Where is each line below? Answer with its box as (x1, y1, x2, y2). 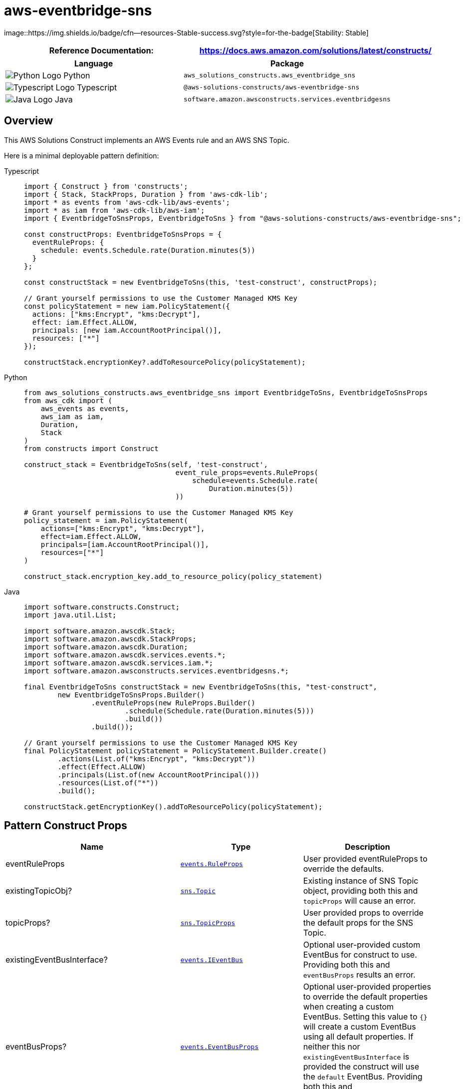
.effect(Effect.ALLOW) (57, 762, 146, 771)
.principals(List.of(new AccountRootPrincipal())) (57, 770, 260, 779)
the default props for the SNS (303, 918, 413, 928)
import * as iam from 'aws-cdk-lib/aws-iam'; (24, 206, 205, 214)
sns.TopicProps (180, 919, 235, 927)
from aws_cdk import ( (24, 396, 113, 405)
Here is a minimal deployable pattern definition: (4, 151, 159, 160)
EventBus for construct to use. (303, 950, 417, 960)
